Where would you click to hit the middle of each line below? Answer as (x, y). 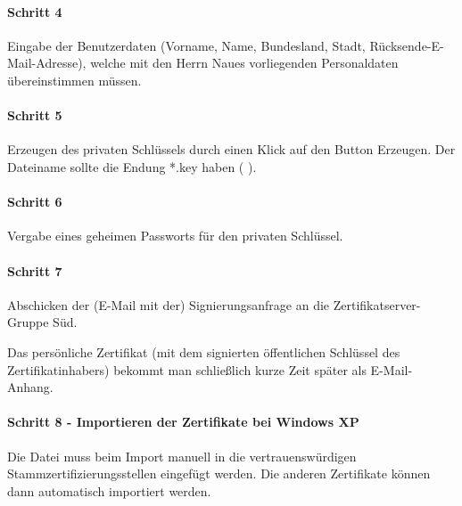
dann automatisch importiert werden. (109, 490)
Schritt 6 (35, 202)
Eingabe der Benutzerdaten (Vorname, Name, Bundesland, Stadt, (186, 45)
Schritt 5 (35, 115)
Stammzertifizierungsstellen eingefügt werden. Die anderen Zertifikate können (219, 473)
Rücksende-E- (407, 45)
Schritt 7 (35, 270)
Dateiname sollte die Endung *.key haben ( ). (132, 166)
